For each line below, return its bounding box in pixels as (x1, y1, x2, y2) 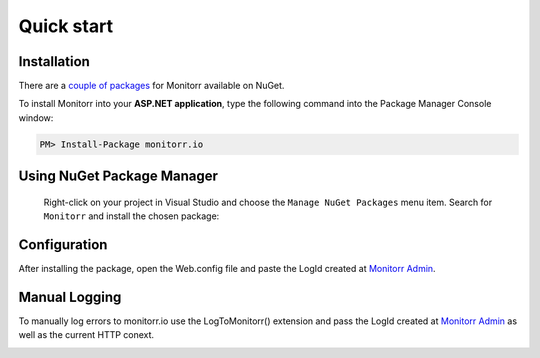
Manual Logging (18, 288, 122, 305)
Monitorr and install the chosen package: (43, 210, 220, 222)
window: (18, 111, 54, 124)
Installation (18, 53, 90, 70)
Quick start (18, 15, 114, 37)
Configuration (18, 236, 108, 254)
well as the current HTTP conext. (18, 329, 155, 341)
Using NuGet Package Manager (18, 168, 219, 185)
